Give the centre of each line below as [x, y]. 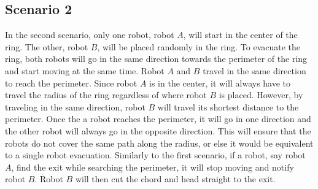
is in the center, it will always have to [220, 83]
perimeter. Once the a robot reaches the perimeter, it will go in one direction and [158, 119]
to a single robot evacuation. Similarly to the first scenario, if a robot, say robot [155, 155]
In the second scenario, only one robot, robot [90, 35]
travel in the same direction [254, 70]
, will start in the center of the [240, 35]
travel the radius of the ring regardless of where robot [106, 95]
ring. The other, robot [47, 46]
